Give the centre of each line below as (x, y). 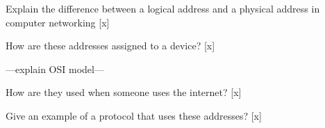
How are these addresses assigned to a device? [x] (110, 46)
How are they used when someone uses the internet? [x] (124, 92)
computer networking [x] (58, 22)
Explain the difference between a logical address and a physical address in (163, 8)
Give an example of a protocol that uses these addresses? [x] (134, 115)
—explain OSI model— (55, 69)
